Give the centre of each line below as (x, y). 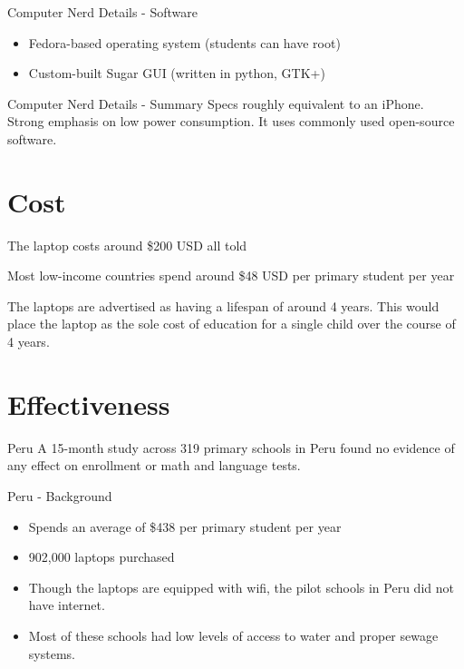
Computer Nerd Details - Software (102, 12)
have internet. (67, 605)
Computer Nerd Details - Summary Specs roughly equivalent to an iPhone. (216, 103)
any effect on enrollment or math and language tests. (154, 465)
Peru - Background (60, 495)
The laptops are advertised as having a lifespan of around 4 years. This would (223, 305)
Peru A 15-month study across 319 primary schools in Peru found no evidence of (231, 447)
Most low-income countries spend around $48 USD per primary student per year (231, 275)
